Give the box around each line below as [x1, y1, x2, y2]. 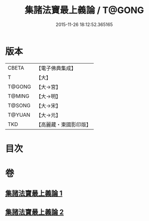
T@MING [8, 92, 30, 99]
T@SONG [8, 102, 31, 109]
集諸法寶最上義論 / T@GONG [24, 5, 144, 16]
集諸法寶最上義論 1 [5, 189, 63, 198]
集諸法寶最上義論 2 [5, 207, 64, 216]
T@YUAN [8, 111, 31, 118]
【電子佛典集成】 [36, 65, 76, 72]
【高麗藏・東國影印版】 [36, 121, 91, 128]
